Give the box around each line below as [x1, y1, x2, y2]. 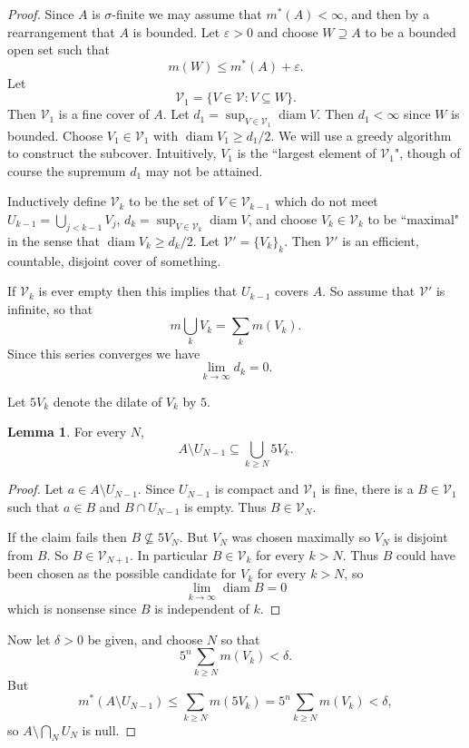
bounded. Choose [7, 125, 103, 144]
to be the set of [129, 192, 214, 211]
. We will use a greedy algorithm [270, 125, 452, 144]
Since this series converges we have [7, 343, 200, 362]
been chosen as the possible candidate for [7, 564, 237, 583]
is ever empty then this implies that [38, 281, 238, 300]
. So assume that [322, 281, 415, 300]
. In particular [130, 545, 209, 564]
